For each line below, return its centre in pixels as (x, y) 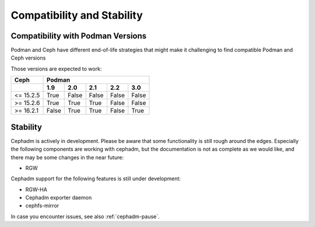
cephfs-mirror (42, 206)
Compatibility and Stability (77, 15)
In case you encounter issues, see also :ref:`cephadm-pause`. (85, 216)
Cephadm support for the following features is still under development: (96, 179)
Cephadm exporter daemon (59, 198)
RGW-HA (36, 189)
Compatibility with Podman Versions (79, 36)
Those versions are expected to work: (56, 69)
